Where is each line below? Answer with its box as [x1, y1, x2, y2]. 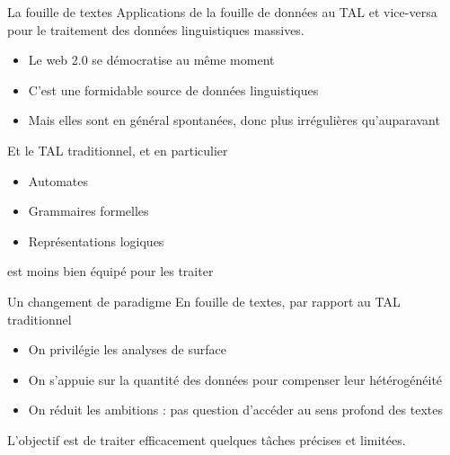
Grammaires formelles [28, 201, 149, 220]
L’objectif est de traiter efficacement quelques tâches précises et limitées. [7, 430, 406, 449]
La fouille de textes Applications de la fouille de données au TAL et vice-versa [7, 3, 437, 21]
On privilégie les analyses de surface [28, 340, 226, 359]
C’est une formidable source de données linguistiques [28, 80, 319, 99]
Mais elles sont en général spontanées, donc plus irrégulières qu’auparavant [28, 111, 440, 129]
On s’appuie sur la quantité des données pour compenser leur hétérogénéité [28, 370, 443, 388]
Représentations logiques [28, 231, 164, 250]
